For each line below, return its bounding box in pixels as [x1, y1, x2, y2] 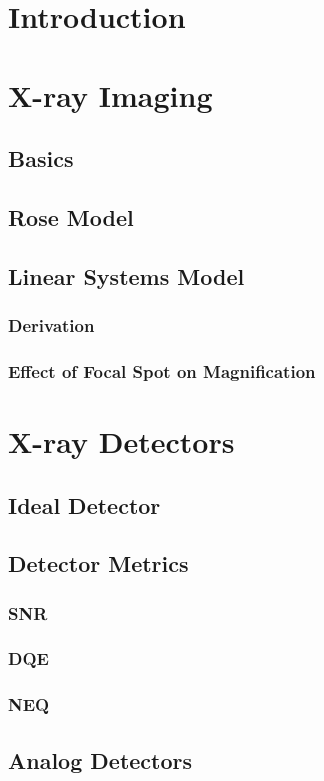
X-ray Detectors [8, 420, 235, 461]
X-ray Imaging [8, 74, 213, 115]
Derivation [8, 313, 95, 338]
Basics [8, 143, 74, 174]
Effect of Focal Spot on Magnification [8, 358, 316, 383]
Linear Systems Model [8, 260, 245, 291]
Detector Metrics [8, 548, 189, 579]
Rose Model [8, 201, 134, 232]
